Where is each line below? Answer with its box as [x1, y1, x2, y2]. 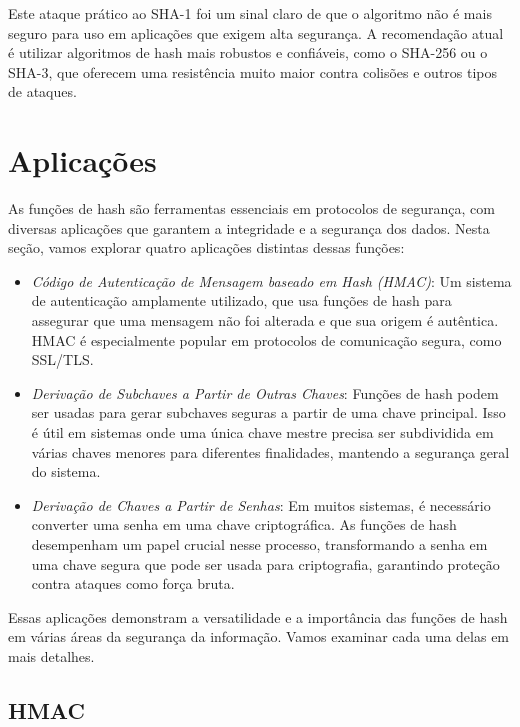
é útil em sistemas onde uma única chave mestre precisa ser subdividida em [31, 422, 494, 443]
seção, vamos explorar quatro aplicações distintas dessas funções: [8, 237, 405, 258]
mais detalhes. [8, 645, 95, 666]
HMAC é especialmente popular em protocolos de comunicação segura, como [31, 329, 502, 350]
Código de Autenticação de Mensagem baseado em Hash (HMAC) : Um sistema [31, 270, 512, 291]
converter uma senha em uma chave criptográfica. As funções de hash [31, 514, 457, 535]
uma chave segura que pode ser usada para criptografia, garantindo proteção [31, 553, 500, 574]
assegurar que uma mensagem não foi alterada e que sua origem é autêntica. [31, 310, 499, 331]
